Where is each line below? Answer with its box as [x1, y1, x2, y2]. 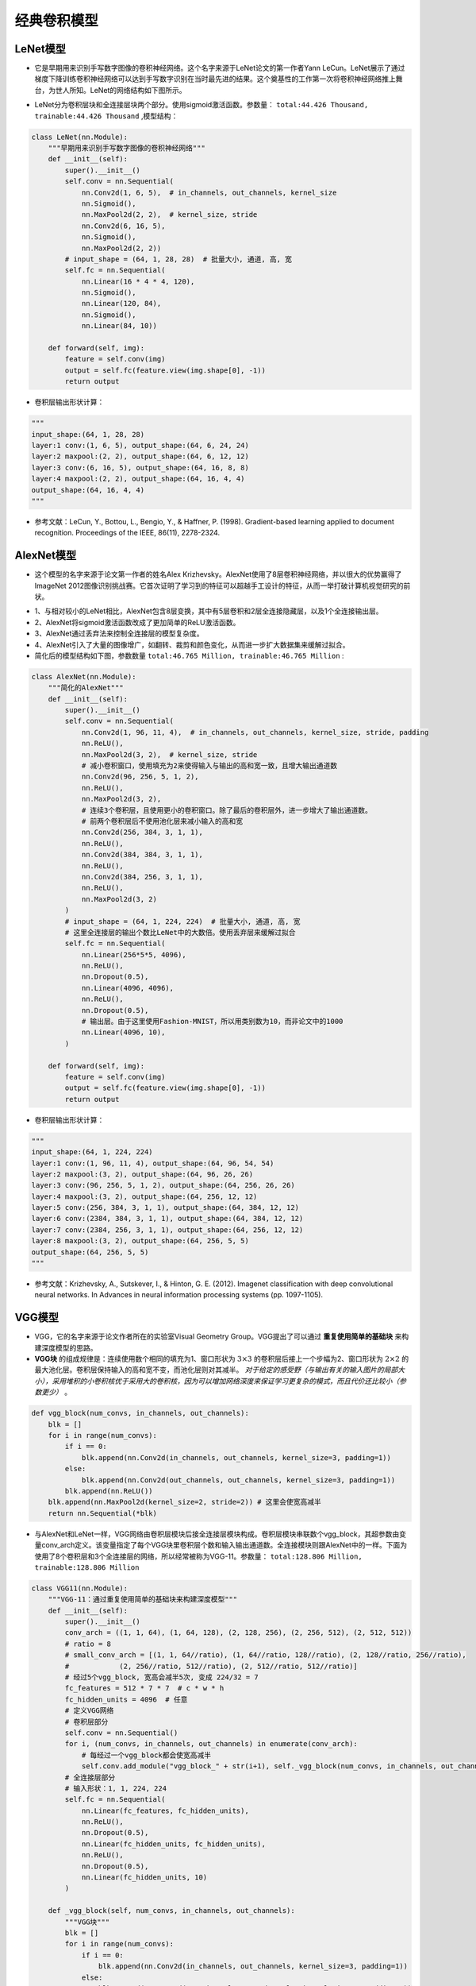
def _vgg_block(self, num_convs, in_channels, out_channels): [48, 1907, 295, 1915]
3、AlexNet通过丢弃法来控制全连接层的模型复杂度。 [34, 628, 204, 639]
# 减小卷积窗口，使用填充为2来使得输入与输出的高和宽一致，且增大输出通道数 [81, 761, 338, 771]
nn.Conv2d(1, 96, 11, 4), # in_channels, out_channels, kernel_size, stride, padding [81, 728, 429, 736]
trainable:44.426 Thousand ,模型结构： [34, 111, 178, 121]
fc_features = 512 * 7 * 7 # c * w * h [64, 1684, 225, 1693]
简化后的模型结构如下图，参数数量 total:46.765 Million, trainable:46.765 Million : [34, 651, 344, 660]
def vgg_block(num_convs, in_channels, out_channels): [31, 1408, 249, 1418]
